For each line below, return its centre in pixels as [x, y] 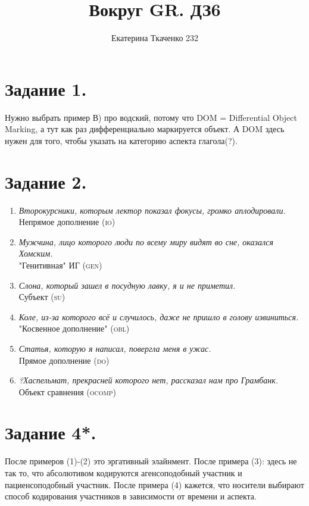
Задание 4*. [51, 432]
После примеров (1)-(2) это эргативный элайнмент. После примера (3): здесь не [151, 461]
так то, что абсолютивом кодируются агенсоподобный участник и [124, 473]
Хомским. [36, 253]
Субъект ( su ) [42, 297]
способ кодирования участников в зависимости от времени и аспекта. [131, 496]
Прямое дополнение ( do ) [64, 360]
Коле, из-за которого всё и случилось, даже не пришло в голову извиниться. [159, 316]
